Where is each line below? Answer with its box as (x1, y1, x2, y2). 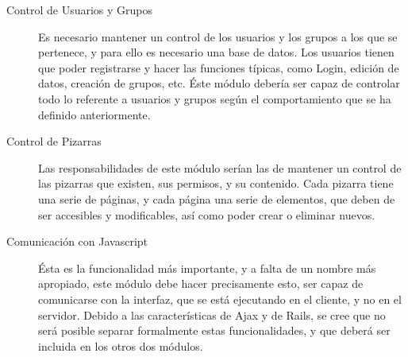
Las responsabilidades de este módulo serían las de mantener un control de (38, 159, 402, 176)
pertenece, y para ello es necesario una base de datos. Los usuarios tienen (38, 44, 395, 60)
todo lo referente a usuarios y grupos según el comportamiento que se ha (38, 90, 391, 107)
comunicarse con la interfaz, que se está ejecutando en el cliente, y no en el (38, 290, 402, 307)
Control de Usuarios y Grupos (6, 2, 153, 17)
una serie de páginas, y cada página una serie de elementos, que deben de (38, 190, 395, 207)
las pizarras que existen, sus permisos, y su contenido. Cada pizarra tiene (38, 175, 394, 192)
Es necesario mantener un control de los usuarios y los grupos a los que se (38, 28, 398, 45)
